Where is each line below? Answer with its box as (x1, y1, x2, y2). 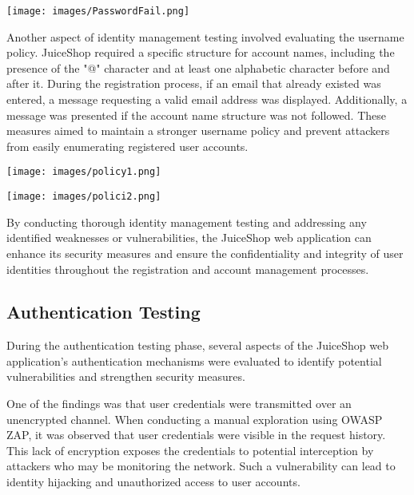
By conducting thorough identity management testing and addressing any (6, 213, 367, 230)
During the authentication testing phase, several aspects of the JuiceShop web (6, 337, 389, 354)
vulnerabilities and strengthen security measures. (6, 368, 245, 385)
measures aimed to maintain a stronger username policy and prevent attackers (6, 122, 390, 139)
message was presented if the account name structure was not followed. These (6, 106, 387, 123)
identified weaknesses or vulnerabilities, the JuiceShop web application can (6, 229, 372, 246)
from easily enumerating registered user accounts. (6, 137, 249, 154)
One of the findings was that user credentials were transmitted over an (6, 395, 352, 412)
